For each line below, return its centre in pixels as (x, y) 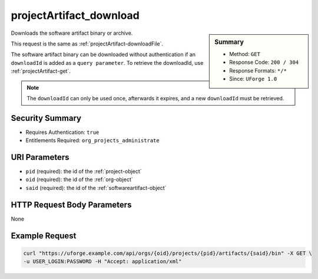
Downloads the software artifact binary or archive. (72, 33)
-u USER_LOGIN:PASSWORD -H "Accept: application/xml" (102, 262)
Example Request (44, 236)
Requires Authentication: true (62, 132)
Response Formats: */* (258, 70)
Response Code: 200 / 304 (264, 63)
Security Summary (46, 118)
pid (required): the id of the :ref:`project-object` (84, 172)
